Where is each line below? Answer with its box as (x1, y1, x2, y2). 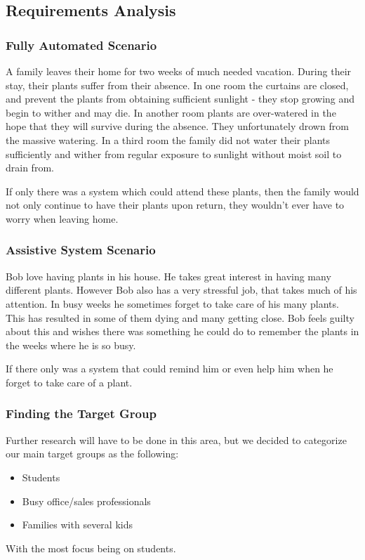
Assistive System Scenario (6, 241, 156, 259)
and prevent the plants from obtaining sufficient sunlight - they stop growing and (6, 91, 355, 106)
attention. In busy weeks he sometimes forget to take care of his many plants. (6, 296, 339, 311)
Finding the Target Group (6, 405, 157, 422)
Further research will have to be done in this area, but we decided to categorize (6, 432, 347, 447)
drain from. (6, 160, 54, 175)
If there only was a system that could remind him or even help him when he (6, 361, 333, 376)
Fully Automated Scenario (6, 36, 157, 53)
